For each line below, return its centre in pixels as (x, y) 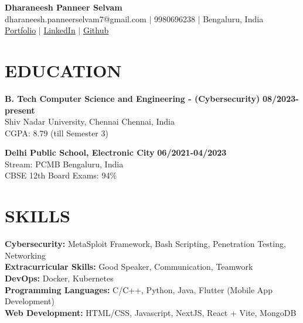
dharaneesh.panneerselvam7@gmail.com (76, 18)
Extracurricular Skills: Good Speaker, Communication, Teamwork (129, 267)
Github (96, 30)
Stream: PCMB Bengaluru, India (64, 164)
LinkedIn (59, 30)
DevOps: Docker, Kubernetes (59, 278)
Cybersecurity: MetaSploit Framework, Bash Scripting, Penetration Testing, (145, 244)
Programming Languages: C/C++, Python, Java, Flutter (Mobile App (139, 289)
